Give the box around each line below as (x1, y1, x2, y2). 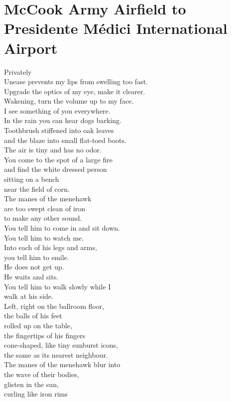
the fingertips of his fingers (4, 330, 86, 340)
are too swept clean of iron (4, 203, 86, 213)
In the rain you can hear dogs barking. (4, 115, 121, 126)
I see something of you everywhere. (4, 105, 111, 116)
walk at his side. (4, 291, 53, 301)
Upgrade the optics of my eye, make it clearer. (4, 86, 145, 96)
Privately (4, 66, 32, 77)
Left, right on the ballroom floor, (4, 300, 105, 311)
